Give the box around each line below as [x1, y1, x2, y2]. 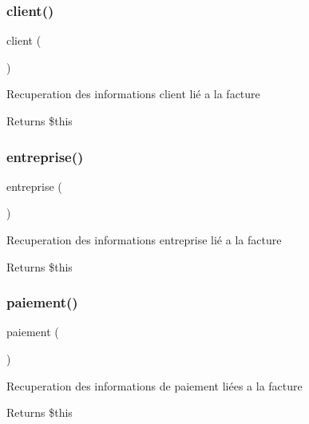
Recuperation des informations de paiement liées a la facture [6, 377, 303, 394]
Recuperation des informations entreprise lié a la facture [6, 232, 282, 248]
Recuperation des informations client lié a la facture [6, 85, 260, 102]
